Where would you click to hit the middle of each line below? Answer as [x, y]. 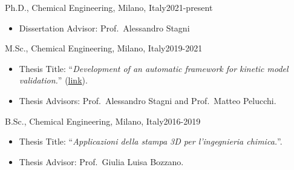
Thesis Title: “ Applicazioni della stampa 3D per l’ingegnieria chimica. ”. [151, 141]
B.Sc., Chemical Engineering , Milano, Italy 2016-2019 [103, 121]
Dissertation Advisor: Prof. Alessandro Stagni [104, 28]
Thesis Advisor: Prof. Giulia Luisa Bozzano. [101, 161]
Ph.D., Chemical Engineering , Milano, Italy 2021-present [109, 7]
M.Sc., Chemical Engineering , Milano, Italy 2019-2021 [104, 48]
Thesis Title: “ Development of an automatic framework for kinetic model [154, 68]
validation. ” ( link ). [53, 80]
